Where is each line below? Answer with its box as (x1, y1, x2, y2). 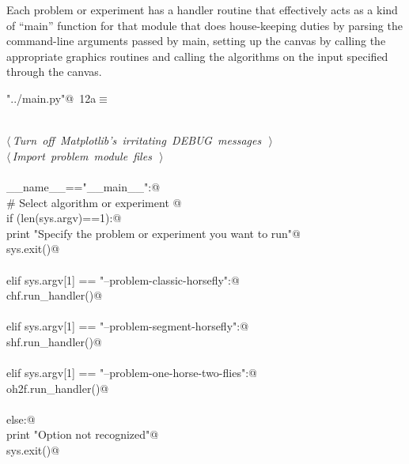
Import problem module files (12, 147, 152, 164)
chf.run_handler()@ (6, 287, 103, 304)
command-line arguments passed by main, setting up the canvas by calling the (6, 32, 386, 49)
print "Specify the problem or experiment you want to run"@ (6, 224, 301, 241)
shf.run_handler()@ (6, 333, 102, 349)
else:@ (6, 410, 36, 427)
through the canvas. (6, 63, 102, 80)
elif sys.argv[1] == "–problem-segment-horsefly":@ (6, 318, 249, 334)
